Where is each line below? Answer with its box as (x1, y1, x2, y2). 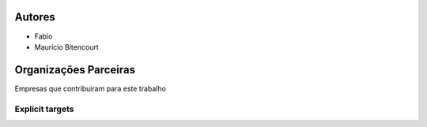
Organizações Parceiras (14, 63, 136, 77)
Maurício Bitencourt (34, 42, 99, 51)
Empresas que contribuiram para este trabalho (14, 84, 166, 93)
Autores (14, 10, 55, 24)
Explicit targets (14, 103, 74, 114)
